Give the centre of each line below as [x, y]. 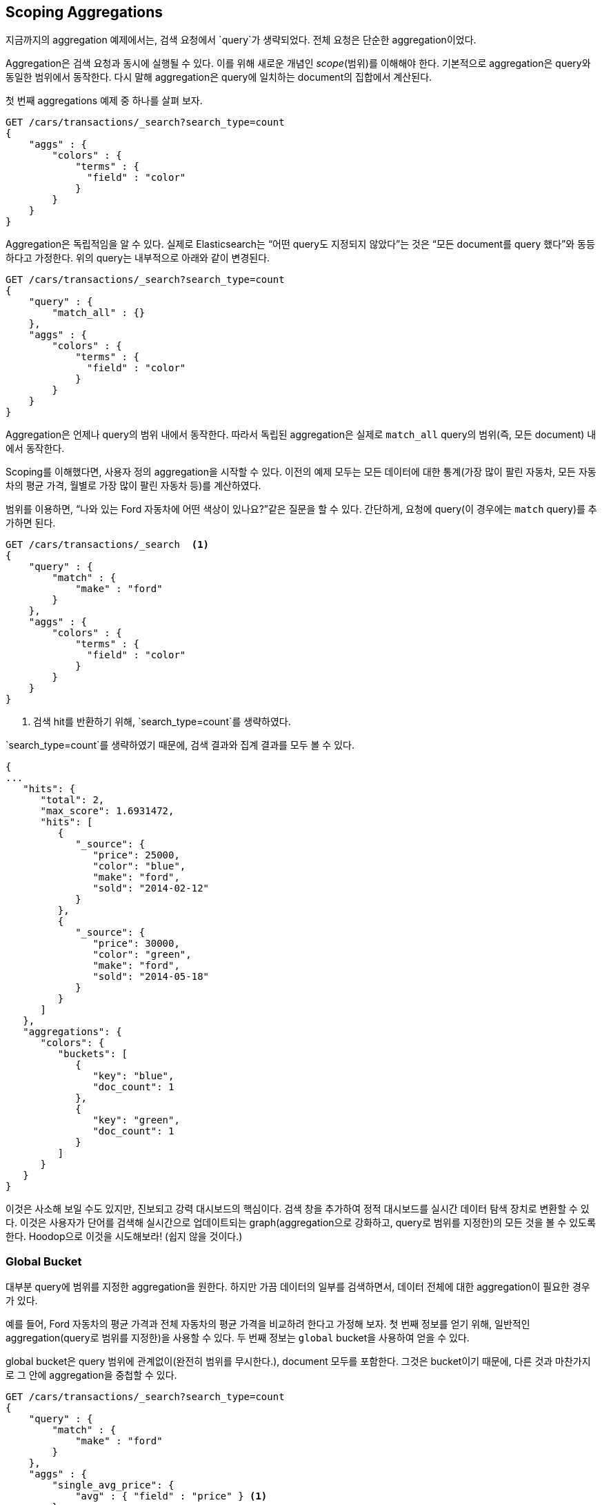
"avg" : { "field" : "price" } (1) [171, 1496]
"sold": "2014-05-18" [151, 977]
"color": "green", [142, 955]
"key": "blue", [133, 1076]
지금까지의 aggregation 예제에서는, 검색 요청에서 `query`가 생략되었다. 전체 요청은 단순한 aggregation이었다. [241, 40]
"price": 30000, [136, 944]
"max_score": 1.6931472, [107, 811]
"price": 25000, [136, 855]
